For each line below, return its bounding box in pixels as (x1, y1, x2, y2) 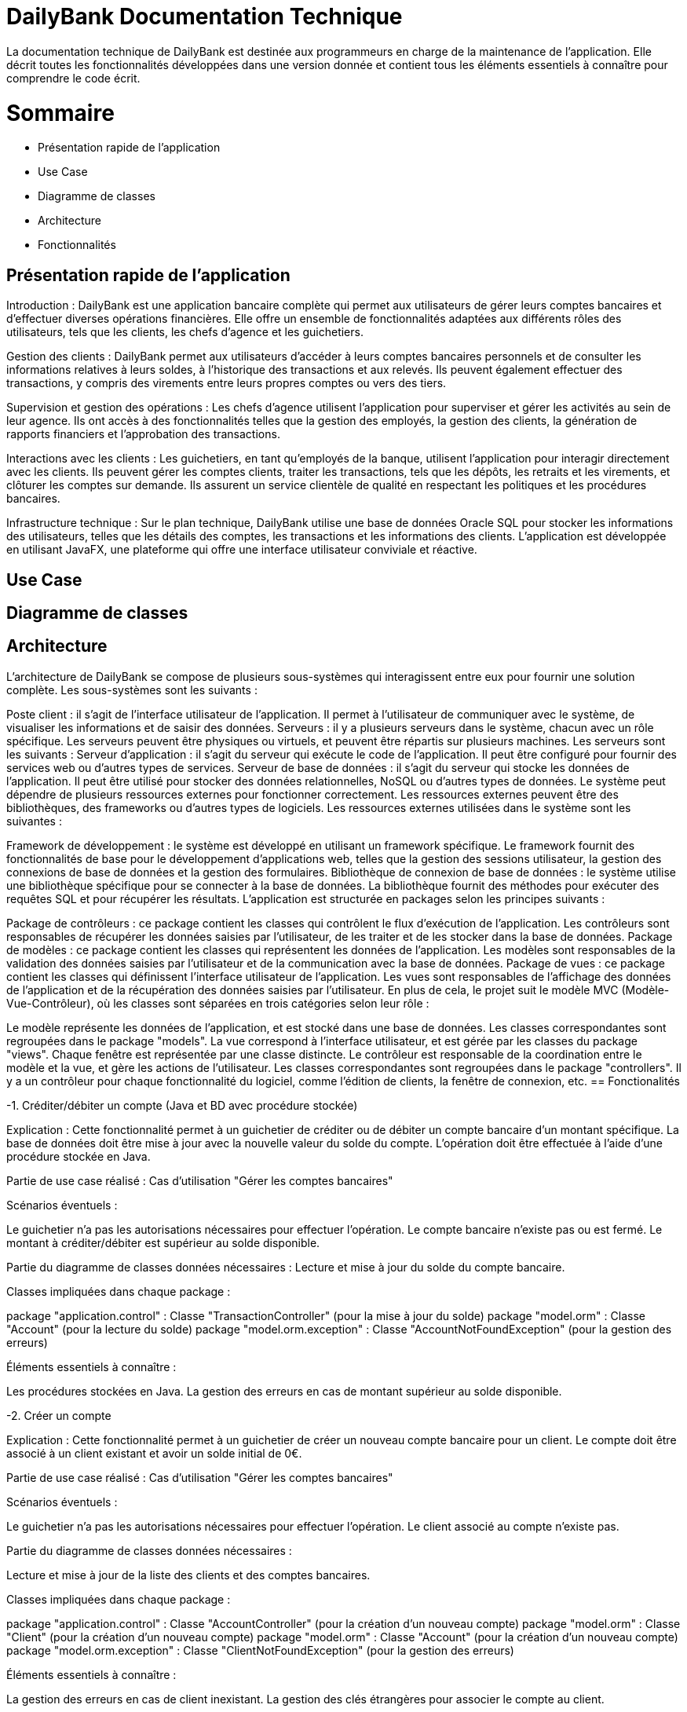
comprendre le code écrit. (6, 71, 141, 85)
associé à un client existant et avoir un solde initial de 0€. (6, 1446, 302, 1460)
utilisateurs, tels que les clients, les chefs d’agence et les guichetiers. (6, 325, 364, 339)
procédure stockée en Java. (6, 1149, 151, 1163)
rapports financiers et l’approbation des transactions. (6, 427, 280, 441)
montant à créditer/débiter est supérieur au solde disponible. (6, 1235, 320, 1249)
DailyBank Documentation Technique (6, 3, 403, 30)
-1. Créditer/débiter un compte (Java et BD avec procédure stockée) (6, 1098, 358, 1112)
